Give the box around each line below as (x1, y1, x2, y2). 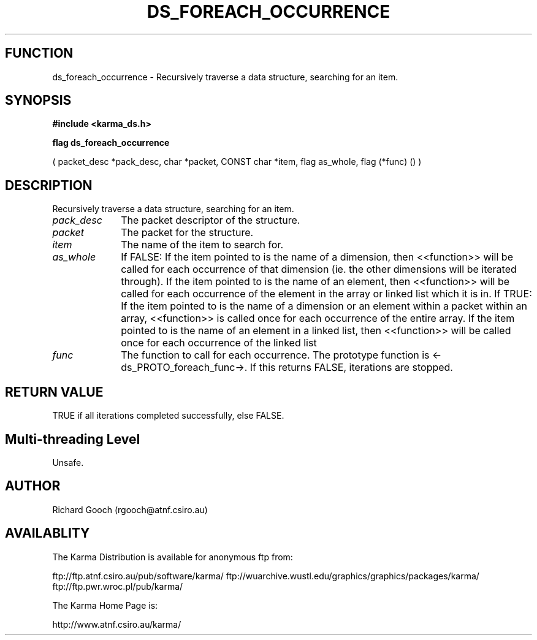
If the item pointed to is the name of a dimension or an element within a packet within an (121, 300, 527, 313)
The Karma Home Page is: (52, 600, 158, 611)
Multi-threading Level (5, 431, 140, 447)
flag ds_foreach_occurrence (52, 137, 170, 148)
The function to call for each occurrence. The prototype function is (121, 349, 430, 362)
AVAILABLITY (5, 525, 90, 541)
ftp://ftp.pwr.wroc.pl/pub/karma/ (52, 581, 183, 592)
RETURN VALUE (5, 384, 104, 400)
